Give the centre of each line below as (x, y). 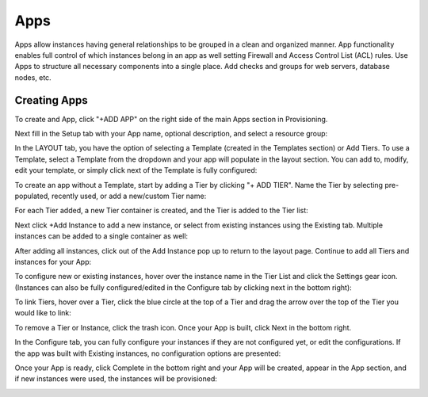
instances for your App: (53, 261)
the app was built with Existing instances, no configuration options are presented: (148, 353)
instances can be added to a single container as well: (101, 236)
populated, (32, 196)
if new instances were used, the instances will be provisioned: (116, 379)
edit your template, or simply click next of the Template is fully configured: (136, 170)
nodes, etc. (33, 77)
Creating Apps (52, 100)
